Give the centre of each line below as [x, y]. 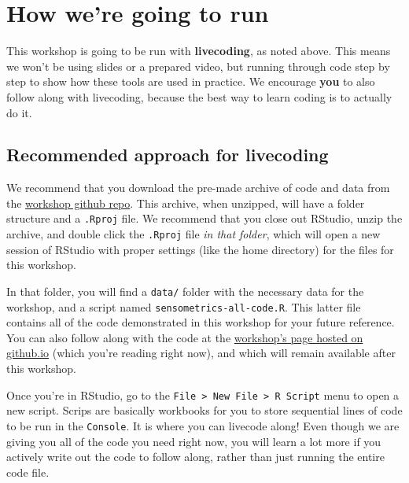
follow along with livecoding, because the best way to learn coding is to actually [199, 96]
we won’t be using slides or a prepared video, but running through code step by [198, 66]
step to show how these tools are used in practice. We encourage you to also [191, 81]
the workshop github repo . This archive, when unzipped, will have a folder [186, 203]
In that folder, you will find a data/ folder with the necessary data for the [185, 291]
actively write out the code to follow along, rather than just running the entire [195, 457]
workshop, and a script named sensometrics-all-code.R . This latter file [184, 306]
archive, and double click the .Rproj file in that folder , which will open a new [193, 234]
